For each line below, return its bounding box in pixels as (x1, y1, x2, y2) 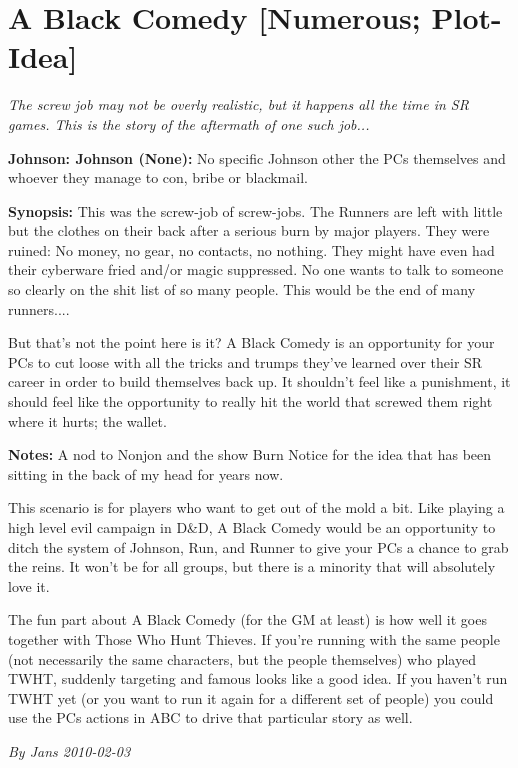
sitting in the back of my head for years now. (8, 463, 284, 484)
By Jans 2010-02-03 (8, 740, 131, 761)
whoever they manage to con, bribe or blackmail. (8, 167, 308, 188)
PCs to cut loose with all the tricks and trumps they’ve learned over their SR (8, 351, 483, 372)
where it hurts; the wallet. (8, 410, 167, 431)
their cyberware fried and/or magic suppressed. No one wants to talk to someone (8, 259, 504, 280)
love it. (8, 575, 50, 596)
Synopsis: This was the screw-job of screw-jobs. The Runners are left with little (8, 200, 503, 221)
